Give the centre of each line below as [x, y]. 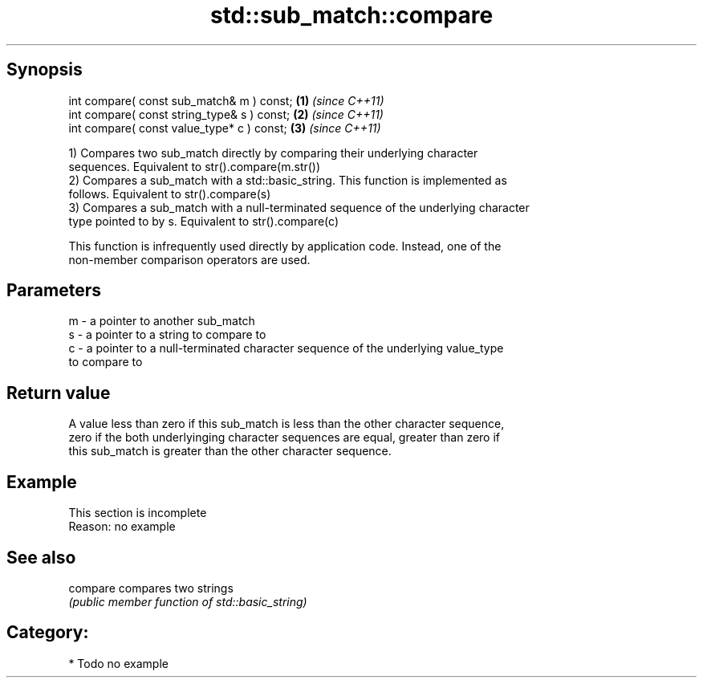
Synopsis [45, 70]
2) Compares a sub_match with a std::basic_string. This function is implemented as [288, 180]
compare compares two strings [151, 588]
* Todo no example [118, 663]
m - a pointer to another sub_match [162, 321]
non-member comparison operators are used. [189, 259]
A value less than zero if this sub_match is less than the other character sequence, [286, 424]
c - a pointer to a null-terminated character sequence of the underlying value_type [286, 348]
